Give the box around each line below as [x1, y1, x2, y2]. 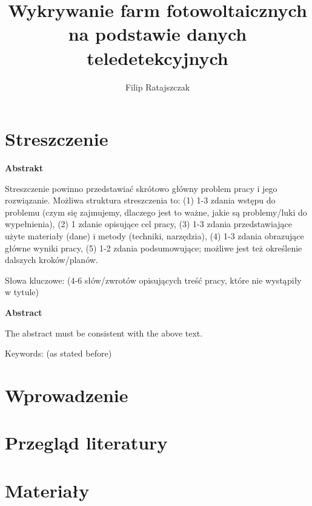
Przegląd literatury [5, 430, 168, 455]
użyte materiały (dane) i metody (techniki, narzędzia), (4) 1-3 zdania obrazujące [5, 230, 304, 242]
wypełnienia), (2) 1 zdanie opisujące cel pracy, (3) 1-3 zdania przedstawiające [5, 217, 292, 230]
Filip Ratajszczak [125, 80, 190, 93]
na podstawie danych [68, 21, 247, 46]
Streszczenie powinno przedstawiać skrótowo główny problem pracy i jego [5, 182, 277, 194]
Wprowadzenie [5, 382, 128, 407]
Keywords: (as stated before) [5, 347, 112, 360]
